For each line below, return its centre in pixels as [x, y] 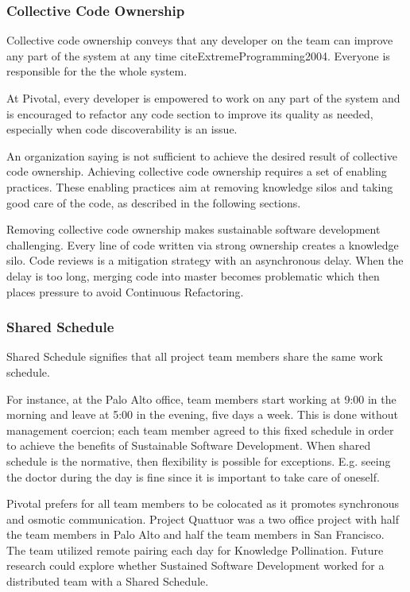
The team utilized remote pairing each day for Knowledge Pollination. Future [195, 549]
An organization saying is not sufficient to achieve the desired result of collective [202, 155]
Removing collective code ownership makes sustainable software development [193, 229]
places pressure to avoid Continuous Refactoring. [125, 291]
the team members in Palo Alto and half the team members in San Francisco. [195, 534]
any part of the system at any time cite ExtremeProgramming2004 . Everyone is [198, 55]
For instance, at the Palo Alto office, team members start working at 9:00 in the [201, 399]
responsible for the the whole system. [97, 71]
